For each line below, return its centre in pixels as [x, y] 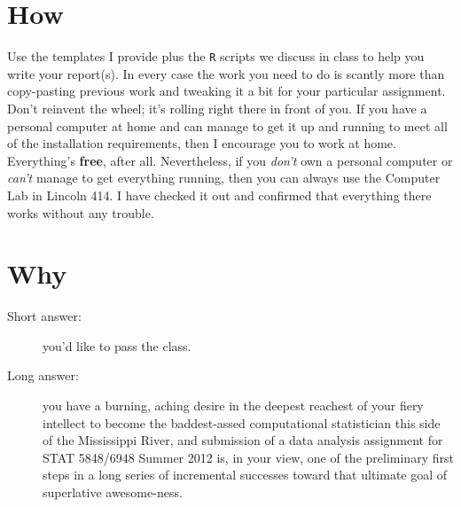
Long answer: [43, 375]
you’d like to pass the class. [117, 345]
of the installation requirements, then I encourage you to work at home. [202, 143]
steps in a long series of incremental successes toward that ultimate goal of [245, 475]
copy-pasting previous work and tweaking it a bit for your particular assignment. [227, 91]
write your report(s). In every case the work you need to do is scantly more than [226, 73]
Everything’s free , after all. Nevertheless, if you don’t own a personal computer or [230, 160]
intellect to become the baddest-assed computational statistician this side [242, 422]
